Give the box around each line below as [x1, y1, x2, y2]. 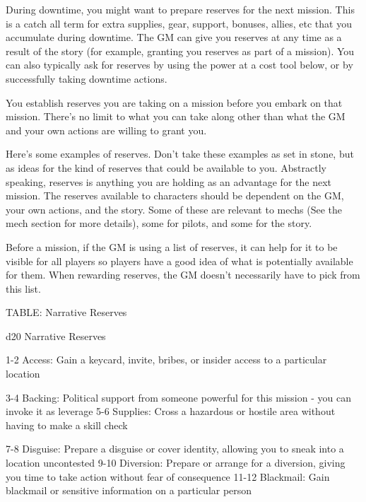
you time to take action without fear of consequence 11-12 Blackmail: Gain [6, 469, 330, 484]
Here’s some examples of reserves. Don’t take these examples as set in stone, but [6, 146, 354, 161]
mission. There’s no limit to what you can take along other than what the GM [6, 109, 346, 124]
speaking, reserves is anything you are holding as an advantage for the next [6, 174, 331, 189]
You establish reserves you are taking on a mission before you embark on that [6, 95, 343, 110]
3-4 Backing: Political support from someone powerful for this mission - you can [6, 390, 351, 404]
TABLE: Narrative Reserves [6, 305, 127, 320]
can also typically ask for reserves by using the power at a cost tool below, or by [6, 57, 353, 72]
